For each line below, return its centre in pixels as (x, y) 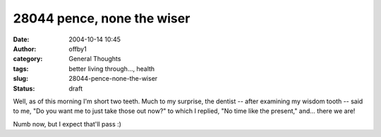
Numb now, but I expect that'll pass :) (67, 124)
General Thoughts (95, 59)
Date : (21, 39)
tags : (21, 68)
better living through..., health (112, 68)
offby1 (78, 48)
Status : (24, 89)
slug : (20, 79)
